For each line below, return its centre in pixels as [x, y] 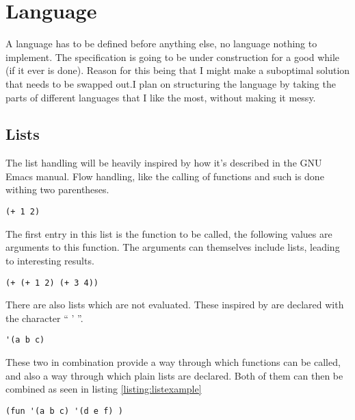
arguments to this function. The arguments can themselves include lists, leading [173, 247]
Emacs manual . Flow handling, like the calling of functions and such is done [165, 176]
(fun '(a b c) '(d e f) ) [64, 411]
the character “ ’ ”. [44, 318]
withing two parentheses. [57, 189]
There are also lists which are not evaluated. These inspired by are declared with [175, 305]
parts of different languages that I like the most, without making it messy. [161, 97]
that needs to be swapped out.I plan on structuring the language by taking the [171, 83]
